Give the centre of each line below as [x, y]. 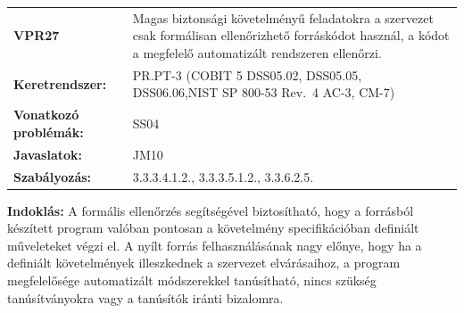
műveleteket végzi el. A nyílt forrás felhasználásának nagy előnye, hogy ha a [215, 245]
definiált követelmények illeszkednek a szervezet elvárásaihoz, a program [204, 263]
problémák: [49, 132]
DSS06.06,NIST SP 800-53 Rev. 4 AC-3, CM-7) [264, 92]
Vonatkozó [46, 115]
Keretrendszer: [60, 83]
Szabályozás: [53, 176]
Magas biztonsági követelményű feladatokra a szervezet [283, 17]
